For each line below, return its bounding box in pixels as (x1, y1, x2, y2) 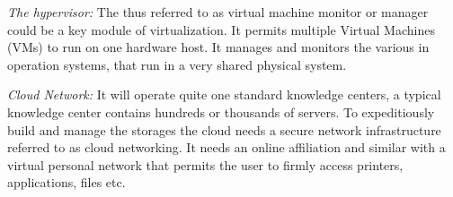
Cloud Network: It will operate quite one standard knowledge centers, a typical (7, 85, 441, 104)
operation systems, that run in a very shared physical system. (7, 55, 347, 73)
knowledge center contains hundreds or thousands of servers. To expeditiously (7, 102, 435, 121)
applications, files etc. (7, 173, 126, 192)
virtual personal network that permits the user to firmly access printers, (7, 155, 404, 174)
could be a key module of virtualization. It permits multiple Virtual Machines (7, 20, 435, 39)
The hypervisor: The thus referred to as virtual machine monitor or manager (7, 3, 429, 21)
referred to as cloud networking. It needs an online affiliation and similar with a (7, 138, 446, 157)
